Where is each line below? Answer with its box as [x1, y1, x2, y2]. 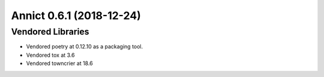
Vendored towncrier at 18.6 [26, 60, 93, 67]
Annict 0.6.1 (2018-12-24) [11, 9, 141, 22]
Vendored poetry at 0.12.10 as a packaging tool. [26, 43, 143, 50]
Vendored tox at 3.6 [26, 51, 75, 58]
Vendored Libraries [11, 26, 89, 37]
